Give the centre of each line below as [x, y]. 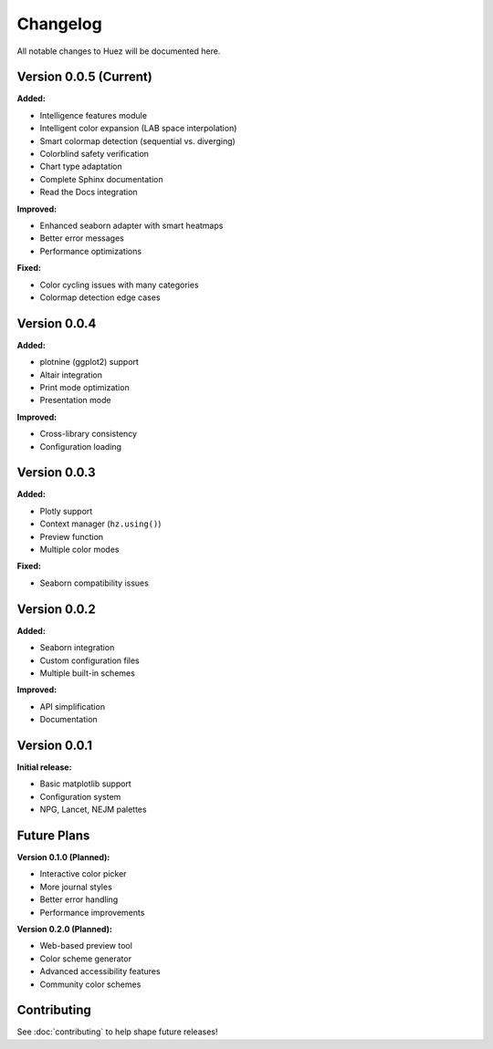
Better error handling [79, 899]
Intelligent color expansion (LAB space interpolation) [138, 129]
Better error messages [82, 238]
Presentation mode [75, 400]
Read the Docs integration [89, 192]
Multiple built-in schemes [88, 673]
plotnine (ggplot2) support [89, 362]
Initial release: [44, 767]
